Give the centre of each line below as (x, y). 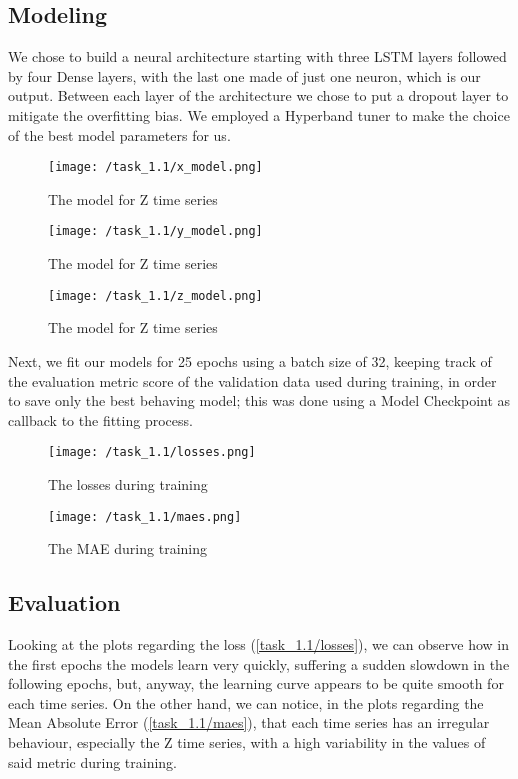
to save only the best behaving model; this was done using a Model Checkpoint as (259, 400)
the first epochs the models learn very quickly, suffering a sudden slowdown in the (259, 663)
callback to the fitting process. (100, 419)
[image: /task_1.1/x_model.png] (155, 167)
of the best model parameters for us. (119, 134)
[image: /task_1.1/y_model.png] (155, 231)
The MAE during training (127, 548)
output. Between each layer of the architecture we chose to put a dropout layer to (258, 95)
